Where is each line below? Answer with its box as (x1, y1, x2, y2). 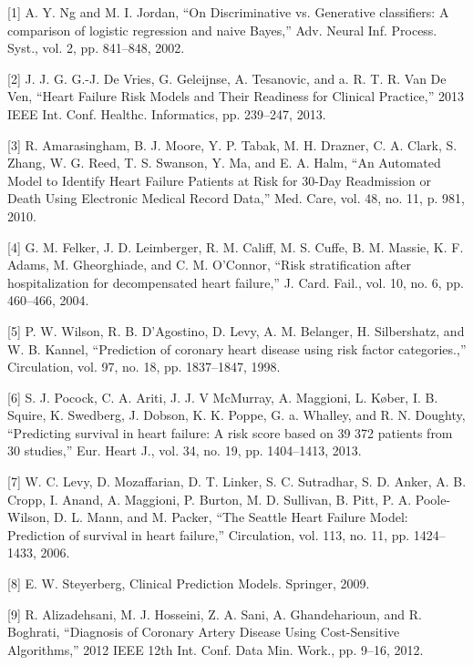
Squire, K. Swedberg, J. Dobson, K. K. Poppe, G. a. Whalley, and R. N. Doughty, (7, 405, 466, 425)
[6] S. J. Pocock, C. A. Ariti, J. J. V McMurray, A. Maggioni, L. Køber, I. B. (7, 387, 438, 406)
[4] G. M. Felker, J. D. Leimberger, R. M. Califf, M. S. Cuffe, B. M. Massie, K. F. (7, 237, 464, 256)
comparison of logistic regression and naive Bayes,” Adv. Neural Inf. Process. (7, 20, 437, 39)
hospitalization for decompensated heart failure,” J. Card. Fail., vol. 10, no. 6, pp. (7, 272, 464, 292)
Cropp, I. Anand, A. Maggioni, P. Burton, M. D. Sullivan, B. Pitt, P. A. (7, 489, 412, 508)
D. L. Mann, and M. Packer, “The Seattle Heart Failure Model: (54, 507, 408, 527)
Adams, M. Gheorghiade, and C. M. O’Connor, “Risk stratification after (7, 255, 411, 274)
